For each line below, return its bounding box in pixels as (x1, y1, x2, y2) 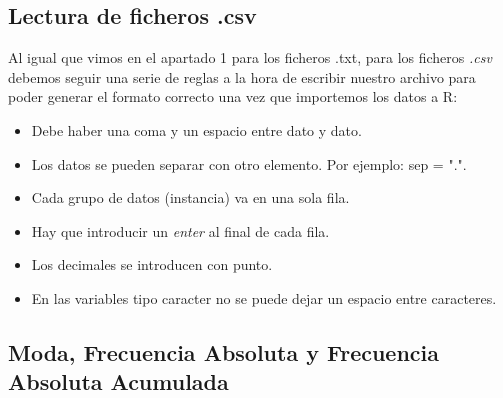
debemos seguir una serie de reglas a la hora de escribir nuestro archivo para (8, 66, 476, 87)
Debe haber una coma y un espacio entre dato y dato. (31, 119, 362, 140)
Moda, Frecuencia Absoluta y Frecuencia (8, 336, 440, 367)
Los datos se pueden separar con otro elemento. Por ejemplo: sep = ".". (31, 153, 467, 174)
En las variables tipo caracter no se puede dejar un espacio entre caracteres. (31, 287, 497, 308)
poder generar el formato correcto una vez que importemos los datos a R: (8, 86, 458, 107)
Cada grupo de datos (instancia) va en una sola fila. (31, 187, 350, 208)
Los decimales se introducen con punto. (31, 254, 273, 275)
